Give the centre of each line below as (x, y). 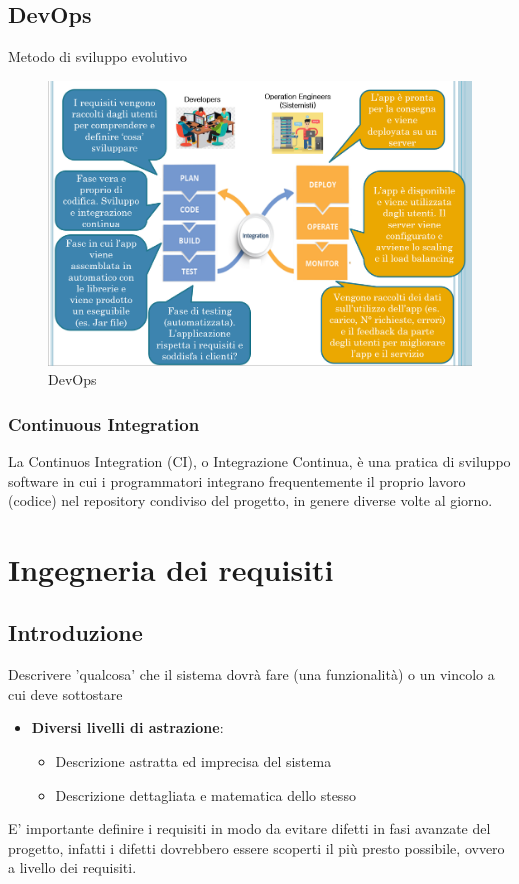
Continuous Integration (104, 423)
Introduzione (75, 632)
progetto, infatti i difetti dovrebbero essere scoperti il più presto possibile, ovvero (256, 847)
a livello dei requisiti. (72, 867)
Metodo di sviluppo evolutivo (98, 56)
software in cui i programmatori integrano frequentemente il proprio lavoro (237, 480)
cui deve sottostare (65, 693)
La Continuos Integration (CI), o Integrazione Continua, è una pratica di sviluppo (259, 460)
